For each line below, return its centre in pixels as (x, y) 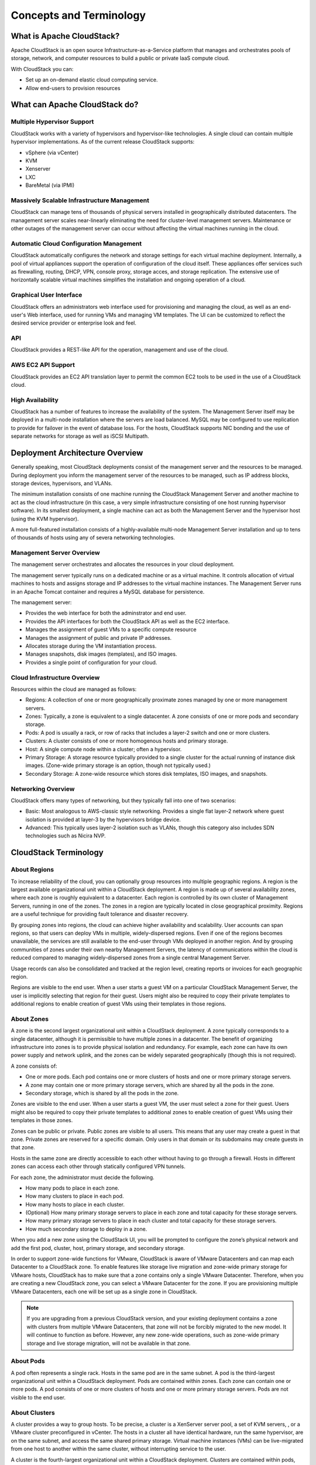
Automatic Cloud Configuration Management (76, 243)
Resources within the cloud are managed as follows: (74, 689)
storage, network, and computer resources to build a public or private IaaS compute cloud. (120, 58)
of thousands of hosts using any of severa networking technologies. (93, 538)
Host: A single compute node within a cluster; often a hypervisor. (104, 749)
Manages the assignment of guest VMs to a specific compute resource (111, 629)
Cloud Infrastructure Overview (55, 677)
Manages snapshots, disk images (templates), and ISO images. (101, 654)
